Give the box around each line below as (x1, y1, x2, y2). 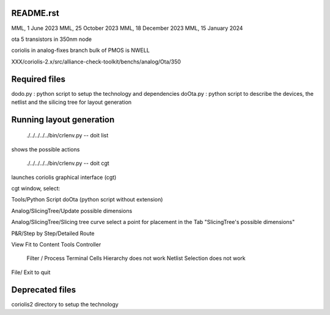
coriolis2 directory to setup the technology (11, 300, 119, 308)
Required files (11, 74, 65, 84)
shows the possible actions (11, 145, 80, 153)
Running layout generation (11, 114, 115, 125)
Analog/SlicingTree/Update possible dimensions (11, 207, 133, 214)
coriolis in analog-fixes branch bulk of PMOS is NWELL (11, 46, 150, 54)
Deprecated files (11, 284, 76, 295)
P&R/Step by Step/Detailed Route (11, 230, 95, 237)
